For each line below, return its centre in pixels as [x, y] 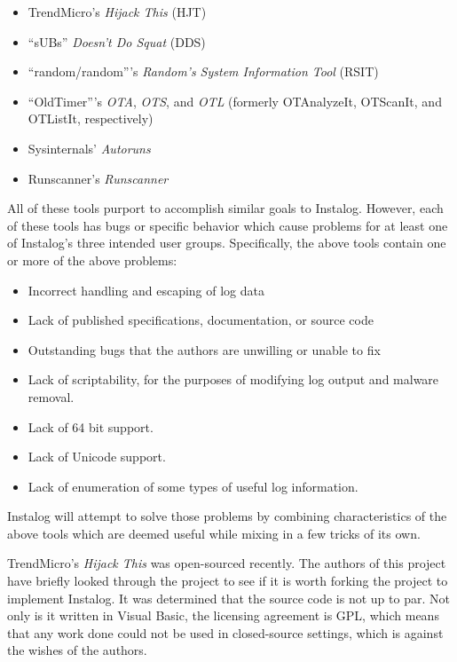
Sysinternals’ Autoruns [89, 148]
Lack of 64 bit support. [91, 426]
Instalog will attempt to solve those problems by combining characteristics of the [227, 516]
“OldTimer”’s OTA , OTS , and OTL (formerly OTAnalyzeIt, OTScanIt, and [235, 101]
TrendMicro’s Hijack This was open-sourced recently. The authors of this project [227, 563]
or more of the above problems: [92, 260]
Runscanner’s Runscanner [98, 178]
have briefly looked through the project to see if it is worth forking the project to [228, 581]
